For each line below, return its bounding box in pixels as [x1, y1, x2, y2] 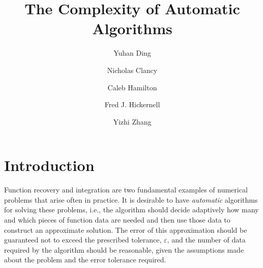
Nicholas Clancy [107, 64, 158, 75]
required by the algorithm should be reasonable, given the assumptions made [4, 244, 244, 255]
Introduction [4, 155, 95, 176]
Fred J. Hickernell [104, 99, 160, 110]
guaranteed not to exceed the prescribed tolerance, [4, 234, 162, 245]
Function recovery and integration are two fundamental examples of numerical [4, 184, 248, 195]
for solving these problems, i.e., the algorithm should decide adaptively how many [4, 204, 259, 215]
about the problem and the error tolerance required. [4, 254, 166, 265]
